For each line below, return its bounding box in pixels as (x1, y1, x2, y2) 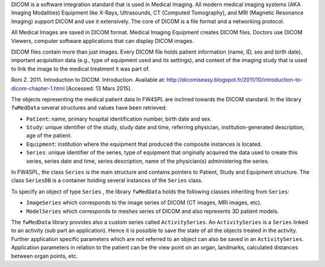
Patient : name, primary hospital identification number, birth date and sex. (26, 115, 212, 122)
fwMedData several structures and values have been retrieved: (11, 104, 167, 112)
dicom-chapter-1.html (11, 84, 65, 92)
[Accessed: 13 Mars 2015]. (66, 84, 132, 92)
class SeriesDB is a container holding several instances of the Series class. (11, 177, 203, 184)
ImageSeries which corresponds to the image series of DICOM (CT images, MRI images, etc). (26, 199, 262, 206)
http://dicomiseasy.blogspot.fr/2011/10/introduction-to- (166, 76, 303, 84)
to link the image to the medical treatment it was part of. (11, 65, 150, 72)
